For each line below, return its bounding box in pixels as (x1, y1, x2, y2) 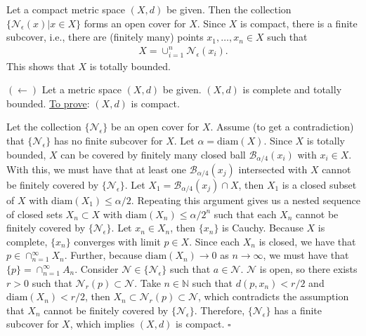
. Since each (189, 234, 240, 248)
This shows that (6, 58, 75, 73)
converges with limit (74, 234, 161, 248)
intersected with (238, 161, 308, 176)
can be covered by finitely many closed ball (60, 147, 246, 161)
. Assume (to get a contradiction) (210, 119, 354, 134)
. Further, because (64, 248, 143, 262)
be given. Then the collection (166, 2, 292, 16)
